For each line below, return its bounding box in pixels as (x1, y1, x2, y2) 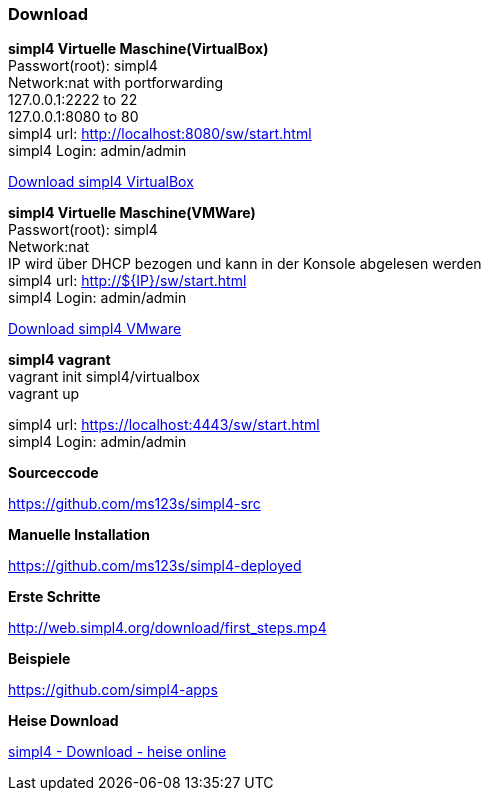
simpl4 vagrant (8, 351, 111, 369)
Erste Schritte (8, 588, 101, 606)
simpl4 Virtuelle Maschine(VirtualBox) (8, 40, 269, 58)
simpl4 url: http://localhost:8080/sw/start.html (8, 125, 312, 143)
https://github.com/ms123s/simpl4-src (8, 495, 261, 513)
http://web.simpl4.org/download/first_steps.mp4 (8, 619, 327, 637)
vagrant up (8, 385, 80, 403)
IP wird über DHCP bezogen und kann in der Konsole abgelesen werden (8, 255, 482, 273)
